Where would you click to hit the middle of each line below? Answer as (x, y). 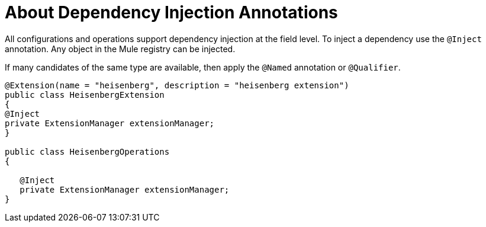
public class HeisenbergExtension (85, 95)
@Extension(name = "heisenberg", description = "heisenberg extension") (177, 85)
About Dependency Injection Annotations (171, 12)
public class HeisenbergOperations (87, 151)
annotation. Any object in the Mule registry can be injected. (120, 49)
